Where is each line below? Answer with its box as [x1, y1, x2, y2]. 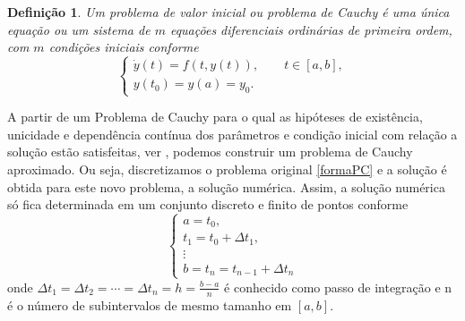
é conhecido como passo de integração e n [224, 277, 452, 296]
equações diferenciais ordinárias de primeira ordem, [169, 20, 452, 38]
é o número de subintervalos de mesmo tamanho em [7, 295, 292, 314]
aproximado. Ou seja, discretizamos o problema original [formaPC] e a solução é [7, 159, 447, 178]
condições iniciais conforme [48, 38, 199, 56]
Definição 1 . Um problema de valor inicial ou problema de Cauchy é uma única [7, 3, 450, 21]
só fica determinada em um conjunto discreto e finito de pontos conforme [7, 195, 409, 214]
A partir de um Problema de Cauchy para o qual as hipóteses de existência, [7, 107, 423, 126]
